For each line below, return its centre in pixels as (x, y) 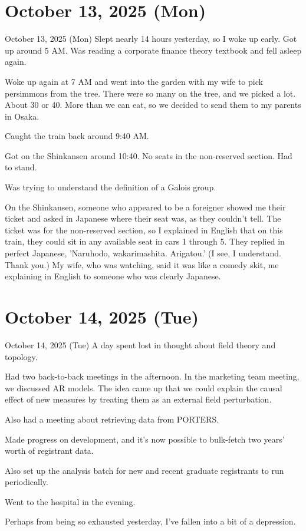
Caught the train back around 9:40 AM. (77, 136)
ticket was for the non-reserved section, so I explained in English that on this (144, 230)
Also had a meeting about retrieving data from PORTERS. (112, 419)
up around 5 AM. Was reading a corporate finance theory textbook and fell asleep (153, 50)
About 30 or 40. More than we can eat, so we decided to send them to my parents (153, 105)
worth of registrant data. (49, 451)
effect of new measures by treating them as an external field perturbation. (138, 399)
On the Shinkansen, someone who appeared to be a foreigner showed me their (145, 207)
